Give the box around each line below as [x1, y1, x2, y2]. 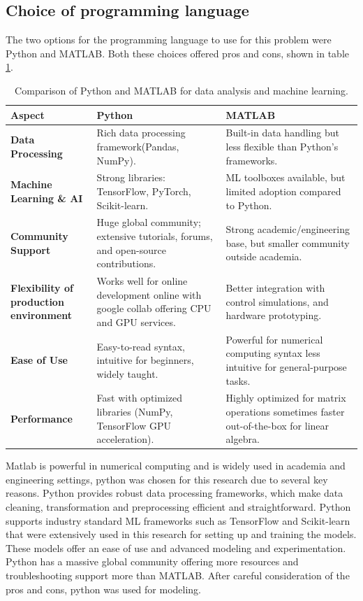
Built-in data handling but [225, 125, 339, 140]
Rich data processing [96, 125, 186, 140]
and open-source [96, 242, 166, 257]
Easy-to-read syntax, [96, 339, 186, 353]
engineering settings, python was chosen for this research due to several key [6, 472, 328, 486]
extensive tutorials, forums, [96, 229, 213, 243]
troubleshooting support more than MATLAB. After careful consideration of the [6, 567, 350, 582]
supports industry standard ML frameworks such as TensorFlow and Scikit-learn [6, 513, 350, 528]
